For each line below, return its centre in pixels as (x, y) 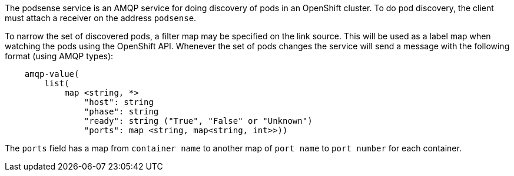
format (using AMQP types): (59, 56)
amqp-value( (52, 74)
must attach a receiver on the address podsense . (101, 18)
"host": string (119, 102)
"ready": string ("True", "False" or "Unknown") (198, 121)
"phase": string (121, 111)
